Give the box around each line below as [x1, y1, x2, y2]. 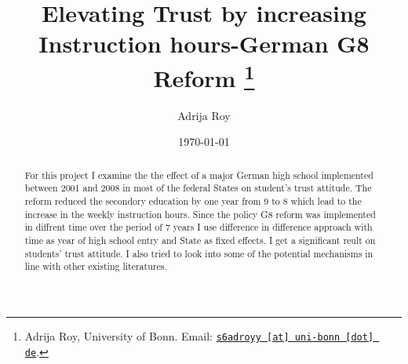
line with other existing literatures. [24, 260, 167, 273]
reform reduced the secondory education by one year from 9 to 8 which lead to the [24, 195, 362, 208]
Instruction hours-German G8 [38, 27, 370, 60]
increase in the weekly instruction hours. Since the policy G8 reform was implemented [24, 207, 376, 220]
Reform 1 [153, 58, 255, 93]
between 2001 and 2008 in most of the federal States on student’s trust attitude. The [24, 181, 372, 195]
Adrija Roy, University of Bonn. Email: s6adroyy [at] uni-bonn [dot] [24, 328, 374, 344]
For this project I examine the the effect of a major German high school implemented [24, 168, 373, 181]
